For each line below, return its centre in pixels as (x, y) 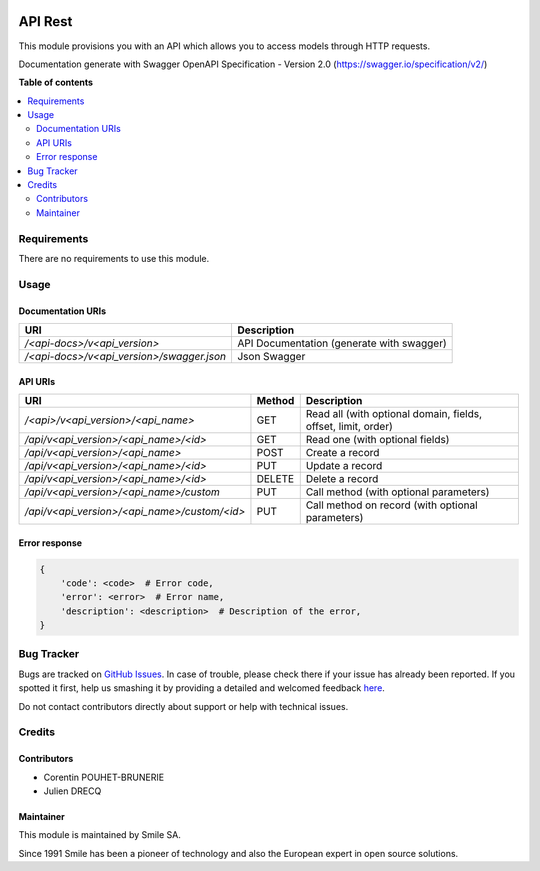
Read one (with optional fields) (377, 439)
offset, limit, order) (349, 426)
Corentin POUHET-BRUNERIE (104, 777)
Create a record (342, 452)
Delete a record (342, 478)
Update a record (344, 465)
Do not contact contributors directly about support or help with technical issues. (183, 706)
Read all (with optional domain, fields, (394, 413)
